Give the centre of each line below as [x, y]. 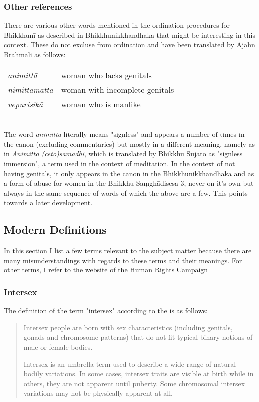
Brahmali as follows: [35, 54]
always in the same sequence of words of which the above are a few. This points [126, 193]
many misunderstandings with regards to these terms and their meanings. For [123, 260]
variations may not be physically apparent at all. [98, 393]
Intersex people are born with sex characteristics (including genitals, [128, 327]
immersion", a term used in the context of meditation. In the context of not [120, 163]
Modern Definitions [55, 229]
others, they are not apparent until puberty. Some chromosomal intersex [134, 383]
